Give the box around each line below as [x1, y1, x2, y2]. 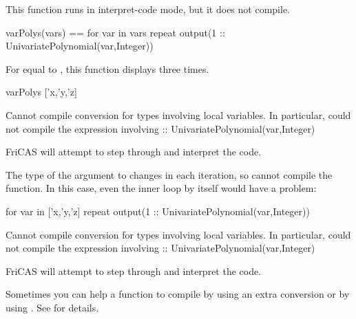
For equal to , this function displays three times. [6, 61, 209, 76]
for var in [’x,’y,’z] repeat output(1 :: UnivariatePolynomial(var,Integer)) [6, 203, 310, 218]
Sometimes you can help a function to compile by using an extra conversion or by [6, 287, 350, 301]
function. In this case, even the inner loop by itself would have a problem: [6, 181, 317, 195]
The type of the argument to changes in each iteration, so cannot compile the [6, 167, 333, 181]
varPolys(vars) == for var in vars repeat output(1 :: [6, 25, 225, 39]
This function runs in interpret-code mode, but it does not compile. [6, 2, 290, 16]
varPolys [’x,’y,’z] [6, 85, 77, 99]
